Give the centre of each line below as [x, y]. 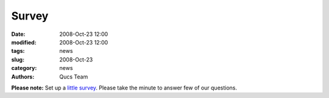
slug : [18, 59]
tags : [18, 51]
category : [24, 68]
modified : [24, 42]
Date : [18, 34]
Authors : [23, 77]
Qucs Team [74, 77]
